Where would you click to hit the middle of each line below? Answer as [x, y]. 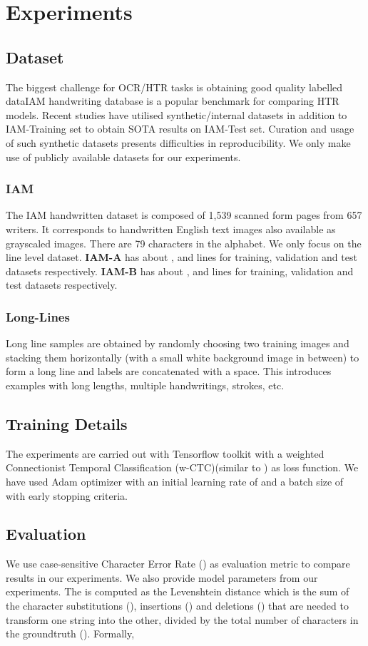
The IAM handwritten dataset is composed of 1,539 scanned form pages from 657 [184, 215]
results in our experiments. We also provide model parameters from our [162, 577]
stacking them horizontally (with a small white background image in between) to [183, 357]
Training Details [67, 423]
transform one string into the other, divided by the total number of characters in [182, 619]
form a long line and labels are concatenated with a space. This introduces [169, 371]
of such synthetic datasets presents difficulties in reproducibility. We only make [178, 142]
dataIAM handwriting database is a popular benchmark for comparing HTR [173, 101]
